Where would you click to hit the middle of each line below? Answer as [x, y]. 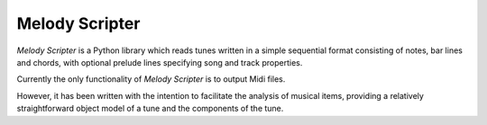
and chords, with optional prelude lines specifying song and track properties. [160, 62]
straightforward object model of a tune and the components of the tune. [150, 109]
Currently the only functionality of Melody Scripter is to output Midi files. [151, 79]
